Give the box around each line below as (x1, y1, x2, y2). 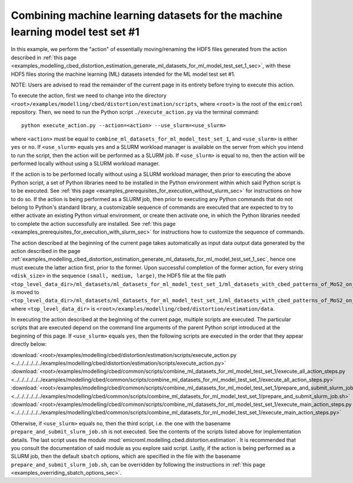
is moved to (11, 288, 39, 295)
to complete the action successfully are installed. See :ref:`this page (11, 220, 176, 227)
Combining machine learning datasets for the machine (11, 9, 283, 22)
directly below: (11, 341, 47, 348)
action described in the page (11, 247, 81, 254)
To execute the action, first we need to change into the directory (11, 92, 167, 99)
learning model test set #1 (11, 25, 140, 38)
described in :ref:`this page (11, 54, 76, 61)
